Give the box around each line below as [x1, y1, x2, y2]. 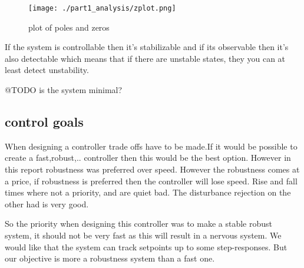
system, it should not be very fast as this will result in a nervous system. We [5, 229, 282, 241]
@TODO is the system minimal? [5, 84, 123, 96]
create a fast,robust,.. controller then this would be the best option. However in [5, 151, 291, 164]
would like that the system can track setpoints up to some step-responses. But [5, 240, 288, 253]
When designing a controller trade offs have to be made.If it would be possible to [5, 140, 298, 152]
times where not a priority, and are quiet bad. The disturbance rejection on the [5, 186, 291, 198]
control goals [5, 113, 84, 131]
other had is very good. [5, 197, 89, 210]
